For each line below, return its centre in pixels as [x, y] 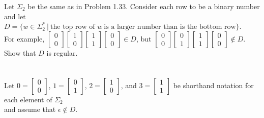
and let [15, 16]
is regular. [62, 52]
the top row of [73, 27]
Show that [20, 52]
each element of [28, 99]
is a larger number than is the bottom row [170, 27]
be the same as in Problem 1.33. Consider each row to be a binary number [144, 6]
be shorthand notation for [213, 85]
